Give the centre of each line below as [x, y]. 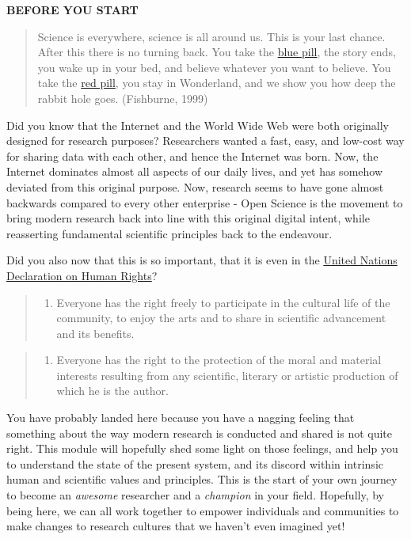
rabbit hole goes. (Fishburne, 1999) [123, 98]
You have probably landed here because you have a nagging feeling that [181, 418]
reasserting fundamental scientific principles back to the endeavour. [169, 233]
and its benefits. [95, 333]
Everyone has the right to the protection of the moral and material [219, 360]
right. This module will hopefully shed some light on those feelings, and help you [202, 448]
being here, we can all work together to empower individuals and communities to [203, 510]
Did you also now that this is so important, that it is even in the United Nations [202, 260]
